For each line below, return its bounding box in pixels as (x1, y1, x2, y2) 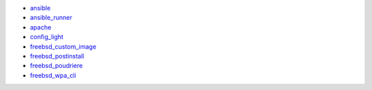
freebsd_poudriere (30, 62, 83, 70)
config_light (30, 33, 63, 41)
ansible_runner (30, 14, 72, 22)
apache (30, 23, 52, 31)
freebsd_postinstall (30, 52, 85, 60)
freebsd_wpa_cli (30, 71, 76, 79)
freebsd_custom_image (30, 42, 96, 51)
